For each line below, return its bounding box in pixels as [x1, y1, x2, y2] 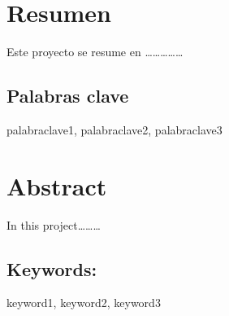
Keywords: [6, 256, 97, 281]
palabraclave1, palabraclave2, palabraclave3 [6, 121, 223, 138]
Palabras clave [6, 83, 129, 108]
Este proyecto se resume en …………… [6, 43, 184, 60]
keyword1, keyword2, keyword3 [6, 294, 161, 311]
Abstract [6, 169, 107, 202]
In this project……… [6, 216, 101, 233]
